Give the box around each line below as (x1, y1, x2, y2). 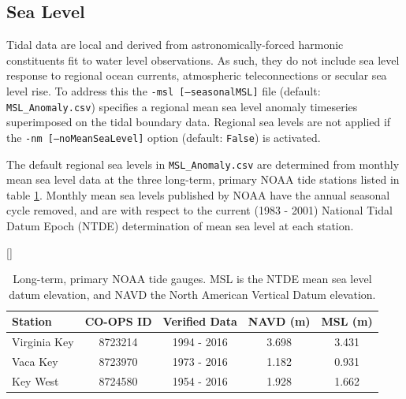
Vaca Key (12, 353, 58, 370)
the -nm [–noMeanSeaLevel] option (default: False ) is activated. (6, 129, 321, 145)
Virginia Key (12, 334, 74, 350)
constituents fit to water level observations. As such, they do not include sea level (6, 51, 400, 68)
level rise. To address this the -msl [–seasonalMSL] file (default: (6, 82, 321, 99)
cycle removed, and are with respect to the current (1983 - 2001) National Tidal (6, 202, 393, 218)
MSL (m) (321, 313, 373, 330)
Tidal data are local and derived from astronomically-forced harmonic (6, 36, 344, 53)
